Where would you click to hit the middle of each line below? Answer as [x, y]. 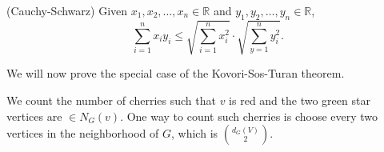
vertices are [34, 116]
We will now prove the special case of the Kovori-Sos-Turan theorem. [176, 73]
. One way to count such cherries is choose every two [249, 116]
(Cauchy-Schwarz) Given [67, 10]
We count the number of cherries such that [111, 100]
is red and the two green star [300, 100]
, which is [195, 133]
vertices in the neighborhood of [83, 133]
